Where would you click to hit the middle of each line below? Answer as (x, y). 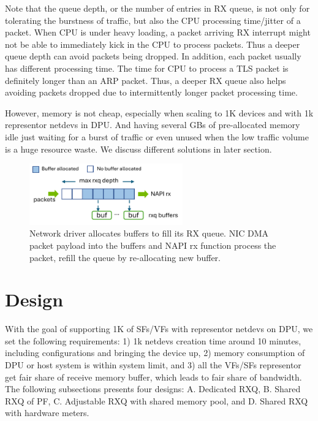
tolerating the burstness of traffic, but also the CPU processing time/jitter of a (153, 20)
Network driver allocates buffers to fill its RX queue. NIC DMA (149, 233)
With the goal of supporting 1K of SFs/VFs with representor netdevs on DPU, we (159, 329)
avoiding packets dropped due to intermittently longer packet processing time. (151, 92)
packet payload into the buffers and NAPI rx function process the (153, 245)
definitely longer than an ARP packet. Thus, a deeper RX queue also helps (146, 80)
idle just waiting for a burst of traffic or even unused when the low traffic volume (157, 136)
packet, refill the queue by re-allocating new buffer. (125, 257)
